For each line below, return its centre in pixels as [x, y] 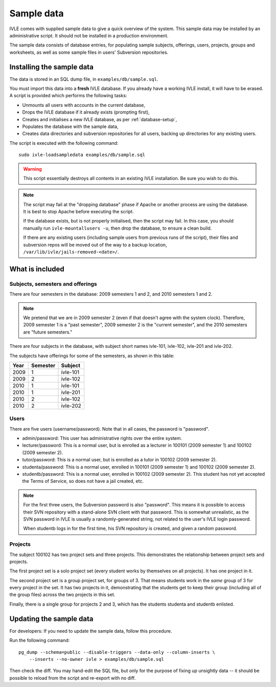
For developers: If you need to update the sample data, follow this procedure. [91, 631]
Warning [32, 169]
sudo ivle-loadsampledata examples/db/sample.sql [82, 155]
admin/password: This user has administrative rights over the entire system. [102, 438]
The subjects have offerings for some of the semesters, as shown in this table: [92, 356]
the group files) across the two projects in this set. [62, 595]
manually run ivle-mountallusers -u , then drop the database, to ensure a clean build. [118, 228]
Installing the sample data [52, 67]
